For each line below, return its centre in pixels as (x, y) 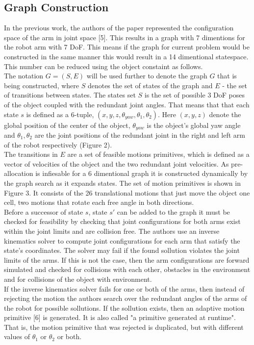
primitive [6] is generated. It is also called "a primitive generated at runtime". (120, 317)
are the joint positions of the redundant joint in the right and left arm (140, 135)
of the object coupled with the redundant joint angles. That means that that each (127, 104)
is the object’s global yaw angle (194, 125)
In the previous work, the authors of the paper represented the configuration (119, 28)
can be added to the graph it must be (173, 211)
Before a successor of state (44, 211)
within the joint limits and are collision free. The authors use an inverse (112, 231)
